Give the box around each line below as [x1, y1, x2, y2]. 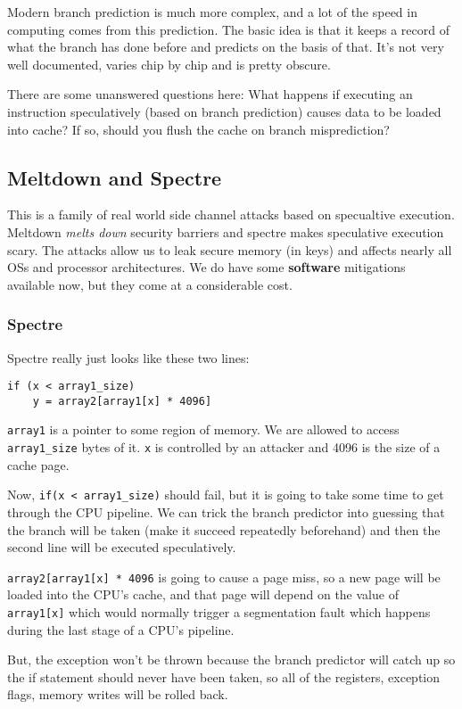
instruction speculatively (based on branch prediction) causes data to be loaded [7, 102, 441, 120]
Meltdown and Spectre [7, 163, 222, 191]
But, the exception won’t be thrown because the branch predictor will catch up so [7, 650, 456, 669]
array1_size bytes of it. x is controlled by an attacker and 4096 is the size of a [7, 438, 441, 457]
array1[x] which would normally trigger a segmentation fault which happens [7, 603, 431, 622]
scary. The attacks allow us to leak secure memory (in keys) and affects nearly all [7, 240, 452, 259]
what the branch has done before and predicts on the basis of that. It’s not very [7, 37, 444, 56]
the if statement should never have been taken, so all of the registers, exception [7, 667, 441, 686]
